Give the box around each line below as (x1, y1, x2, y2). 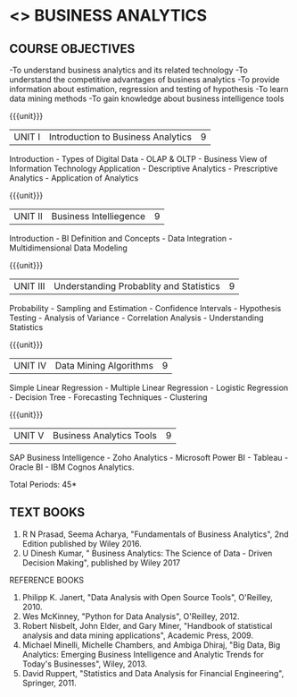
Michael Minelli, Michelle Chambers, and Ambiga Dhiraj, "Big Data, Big (21, 639, 281, 650)
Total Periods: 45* (9, 480, 78, 489)
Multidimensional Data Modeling (9, 242, 128, 253)
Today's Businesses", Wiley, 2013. (21, 659, 148, 669)
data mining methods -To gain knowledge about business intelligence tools (9, 93, 285, 104)
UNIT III (13, 280, 45, 292)
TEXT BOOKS (9, 505, 86, 520)
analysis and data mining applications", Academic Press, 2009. (21, 630, 254, 641)
